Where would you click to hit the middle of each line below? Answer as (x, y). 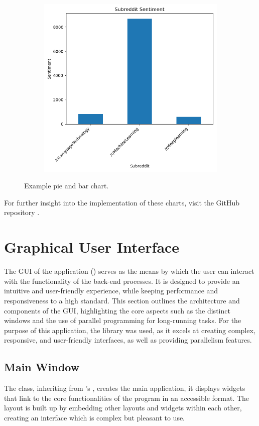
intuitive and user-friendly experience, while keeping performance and (111, 291)
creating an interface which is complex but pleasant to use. (95, 417)
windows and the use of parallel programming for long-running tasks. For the (123, 320)
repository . (22, 212)
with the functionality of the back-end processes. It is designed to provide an (122, 281)
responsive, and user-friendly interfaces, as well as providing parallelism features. (128, 340)
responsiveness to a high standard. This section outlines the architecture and (122, 300)
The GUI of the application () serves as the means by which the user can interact (129, 271)
